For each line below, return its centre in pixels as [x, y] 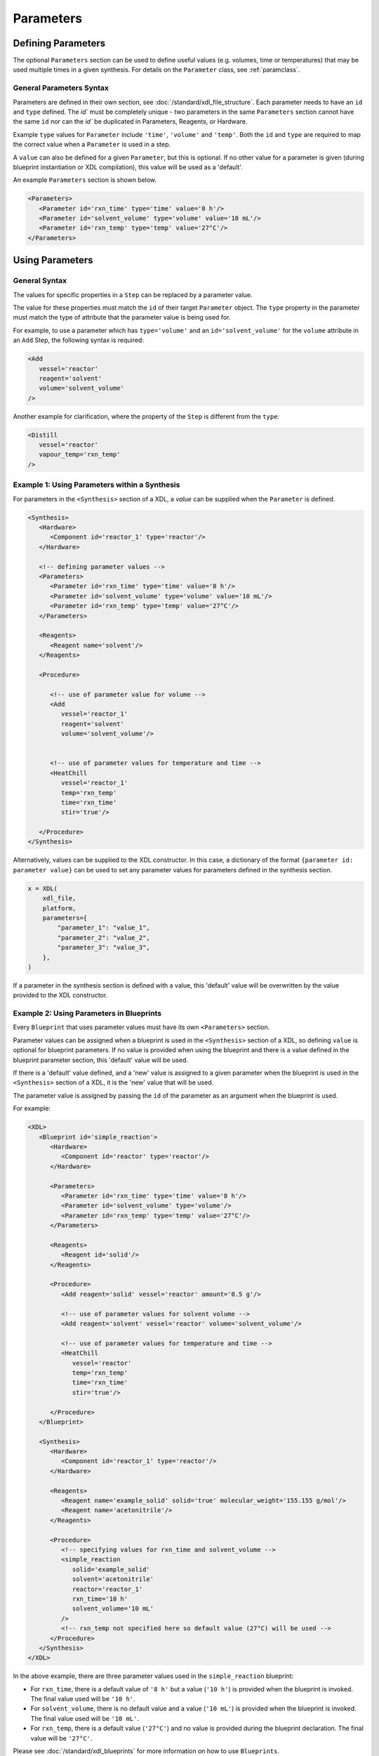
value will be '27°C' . [61, 1738]
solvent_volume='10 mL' [113, 1609]
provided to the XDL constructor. [60, 995]
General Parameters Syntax [61, 88]
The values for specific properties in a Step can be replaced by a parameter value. [133, 294]
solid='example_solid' [111, 1569]
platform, [59, 908]
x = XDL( [43, 888]
